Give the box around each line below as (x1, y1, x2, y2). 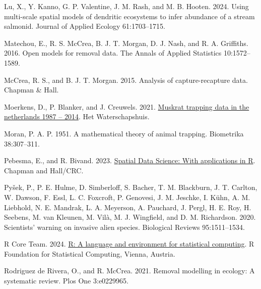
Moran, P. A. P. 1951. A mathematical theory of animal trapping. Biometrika (4, 128, 244, 138)
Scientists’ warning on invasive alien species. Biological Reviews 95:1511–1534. (4, 221, 245, 232)
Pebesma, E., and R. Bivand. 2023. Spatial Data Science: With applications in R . (4, 155, 255, 166)
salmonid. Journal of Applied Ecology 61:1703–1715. (4, 21, 165, 31)
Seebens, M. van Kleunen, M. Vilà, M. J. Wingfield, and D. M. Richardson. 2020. (4, 212, 256, 222)
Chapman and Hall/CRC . (4, 165, 84, 175)
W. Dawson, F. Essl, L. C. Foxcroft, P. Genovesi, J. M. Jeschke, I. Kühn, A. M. (4, 191, 250, 202)
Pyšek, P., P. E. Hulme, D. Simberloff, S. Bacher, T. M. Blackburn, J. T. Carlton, (4, 182, 257, 192)
